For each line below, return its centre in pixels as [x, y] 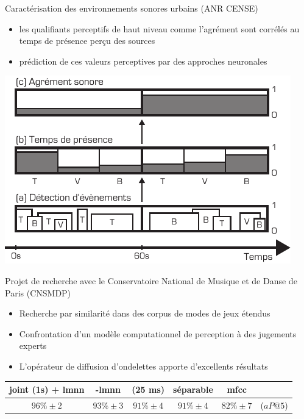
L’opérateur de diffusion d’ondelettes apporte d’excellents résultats [143, 366]
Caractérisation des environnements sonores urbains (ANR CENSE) [132, 8]
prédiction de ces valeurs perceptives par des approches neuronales [143, 61]
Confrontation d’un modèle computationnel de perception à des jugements [158, 333]
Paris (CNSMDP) [38, 292]
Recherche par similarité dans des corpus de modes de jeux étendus [145, 313]
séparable [193, 389]
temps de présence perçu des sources [87, 41]
